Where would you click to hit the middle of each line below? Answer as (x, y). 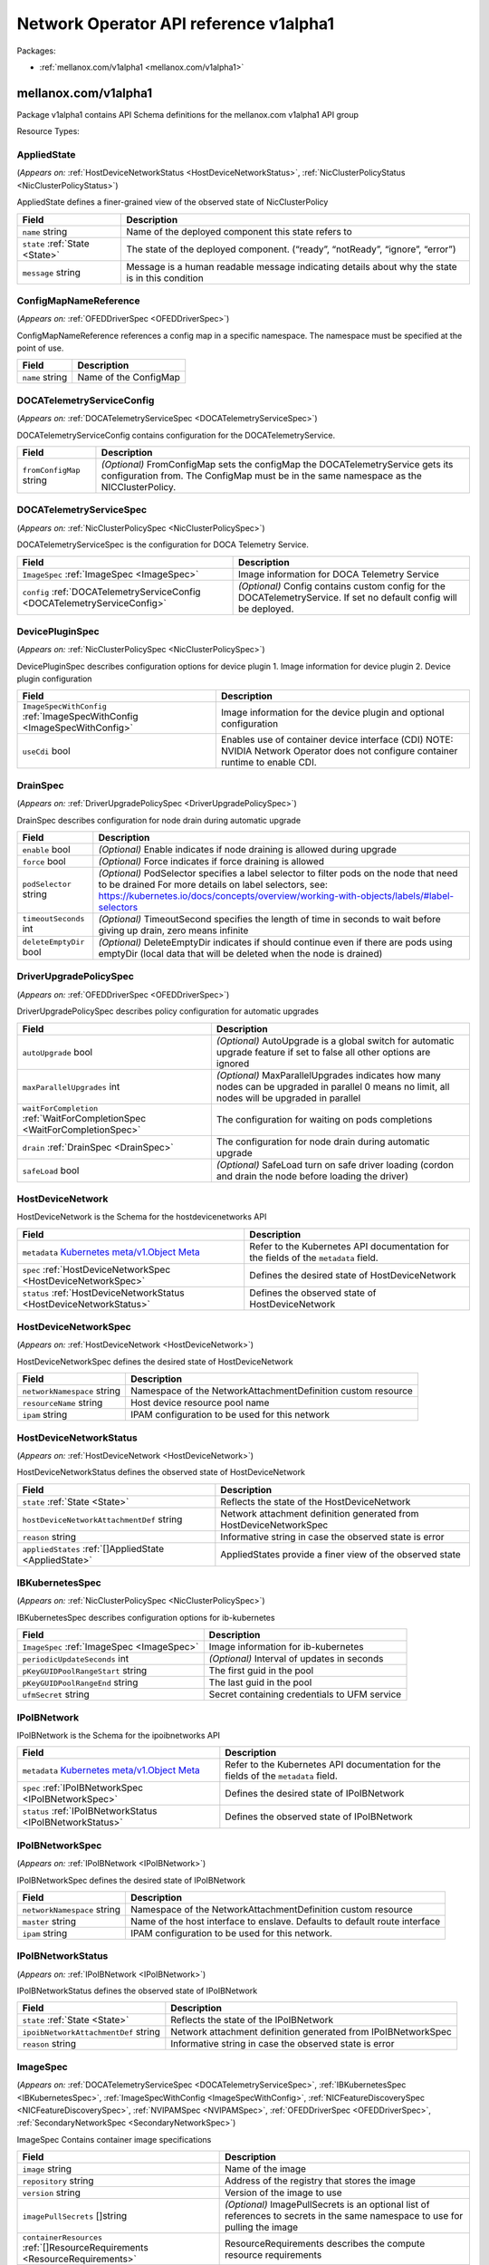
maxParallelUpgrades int (71, 1086)
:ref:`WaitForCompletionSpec (84, 1118)
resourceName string (62, 1402)
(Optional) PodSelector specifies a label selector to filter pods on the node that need (278, 872)
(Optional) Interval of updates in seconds (296, 1659)
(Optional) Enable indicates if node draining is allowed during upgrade (248, 849)
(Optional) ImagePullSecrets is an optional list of (327, 2204)
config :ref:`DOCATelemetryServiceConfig (111, 592)
